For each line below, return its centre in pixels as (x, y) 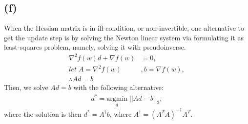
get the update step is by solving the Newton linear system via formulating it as (124, 37)
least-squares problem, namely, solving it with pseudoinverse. (95, 47)
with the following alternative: (118, 87)
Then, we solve (26, 87)
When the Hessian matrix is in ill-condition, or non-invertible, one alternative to (124, 28)
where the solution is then (43, 114)
